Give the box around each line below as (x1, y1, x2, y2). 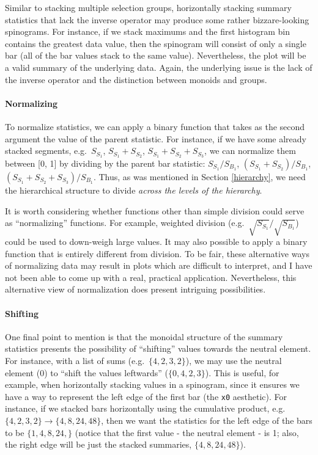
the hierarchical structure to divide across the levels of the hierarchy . (5, 184, 262, 196)
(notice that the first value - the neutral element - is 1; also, (75, 426, 299, 439)
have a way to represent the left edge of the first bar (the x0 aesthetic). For (5, 390, 287, 402)
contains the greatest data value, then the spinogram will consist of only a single (5, 37, 306, 49)
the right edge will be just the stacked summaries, (5, 438, 192, 451)
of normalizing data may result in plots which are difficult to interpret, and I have (5, 259, 312, 272)
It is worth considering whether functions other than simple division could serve (5, 204, 305, 217)
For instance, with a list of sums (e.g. (5, 354, 145, 366)
